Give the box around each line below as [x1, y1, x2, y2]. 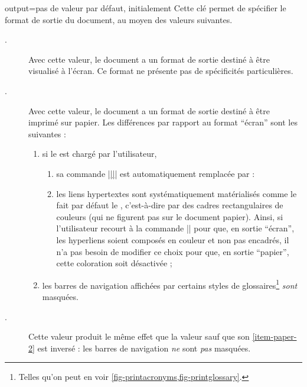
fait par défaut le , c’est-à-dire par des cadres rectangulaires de [56, 199, 283, 211]
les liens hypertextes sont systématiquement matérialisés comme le [56, 187, 297, 199]
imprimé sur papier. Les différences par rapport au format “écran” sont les [28, 116, 298, 128]
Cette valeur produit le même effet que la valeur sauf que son [28, 330, 250, 343]
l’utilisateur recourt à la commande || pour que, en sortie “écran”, [56, 222, 295, 234]
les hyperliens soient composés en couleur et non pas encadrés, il [56, 233, 289, 246]
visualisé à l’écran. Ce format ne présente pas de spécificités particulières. [28, 64, 293, 77]
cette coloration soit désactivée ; [56, 257, 172, 269]
